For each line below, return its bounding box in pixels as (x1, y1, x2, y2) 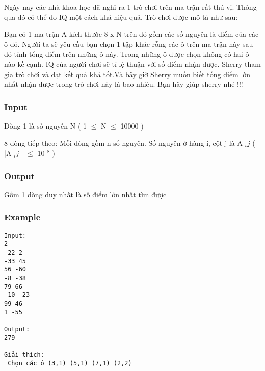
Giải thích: (4, 351, 44, 358)
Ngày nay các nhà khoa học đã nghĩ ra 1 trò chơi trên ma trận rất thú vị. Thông (4, 2, 257, 12)
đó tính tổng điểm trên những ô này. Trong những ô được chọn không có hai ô (4, 48, 249, 59)
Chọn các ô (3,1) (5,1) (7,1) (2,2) (8, 359, 132, 367)
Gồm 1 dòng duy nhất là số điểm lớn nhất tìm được (4, 189, 167, 200)
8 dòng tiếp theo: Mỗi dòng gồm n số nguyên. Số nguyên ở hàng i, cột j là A (4, 137, 243, 148)
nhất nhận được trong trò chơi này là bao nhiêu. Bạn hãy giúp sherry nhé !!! (4, 79, 243, 89)
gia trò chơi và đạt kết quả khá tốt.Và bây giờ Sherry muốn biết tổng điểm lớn (4, 68, 251, 79)
